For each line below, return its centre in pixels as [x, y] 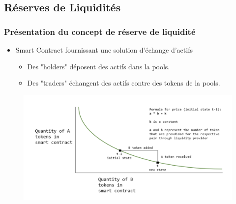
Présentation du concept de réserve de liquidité [100, 31]
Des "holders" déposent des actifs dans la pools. [99, 66]
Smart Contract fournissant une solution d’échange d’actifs [104, 50]
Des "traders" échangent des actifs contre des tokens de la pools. [124, 83]
